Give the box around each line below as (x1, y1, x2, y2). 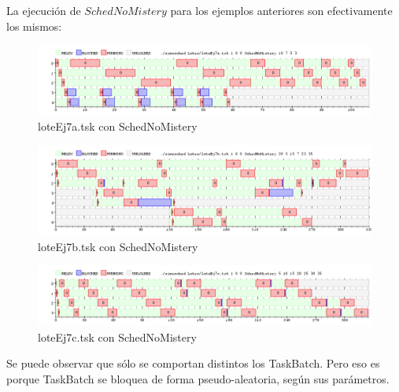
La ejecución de (6, 2, 81, 18)
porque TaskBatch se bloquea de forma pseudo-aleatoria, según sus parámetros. (6, 371, 390, 387)
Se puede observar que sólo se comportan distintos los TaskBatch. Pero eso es (6, 355, 380, 372)
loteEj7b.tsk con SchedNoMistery (38, 238, 198, 254)
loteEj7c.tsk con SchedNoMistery (38, 328, 197, 345)
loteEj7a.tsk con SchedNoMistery (38, 118, 198, 135)
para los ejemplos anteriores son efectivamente (170, 2, 393, 18)
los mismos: (6, 17, 62, 34)
